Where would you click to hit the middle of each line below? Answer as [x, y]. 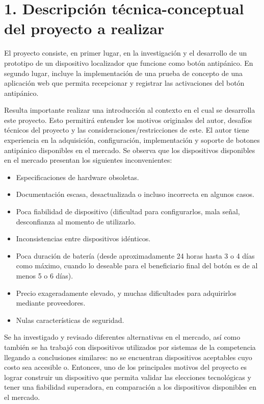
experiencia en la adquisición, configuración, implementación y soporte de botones [132, 140]
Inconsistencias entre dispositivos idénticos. [83, 238]
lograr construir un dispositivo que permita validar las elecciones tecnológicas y [128, 377]
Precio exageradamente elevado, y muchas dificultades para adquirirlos [126, 293]
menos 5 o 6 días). [45, 275]
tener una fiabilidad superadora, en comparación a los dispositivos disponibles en [130, 387]
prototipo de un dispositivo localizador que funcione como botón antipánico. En [129, 62]
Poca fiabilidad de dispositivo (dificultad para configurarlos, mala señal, [128, 211]
